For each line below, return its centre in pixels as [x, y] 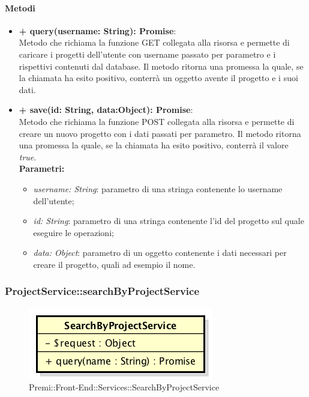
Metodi [20, 8]
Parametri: [42, 168]
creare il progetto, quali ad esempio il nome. [114, 264]
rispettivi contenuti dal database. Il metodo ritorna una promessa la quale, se [161, 66]
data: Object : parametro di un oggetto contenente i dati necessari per [160, 253]
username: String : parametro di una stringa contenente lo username [158, 188]
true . [28, 156]
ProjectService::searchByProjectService [102, 291]
